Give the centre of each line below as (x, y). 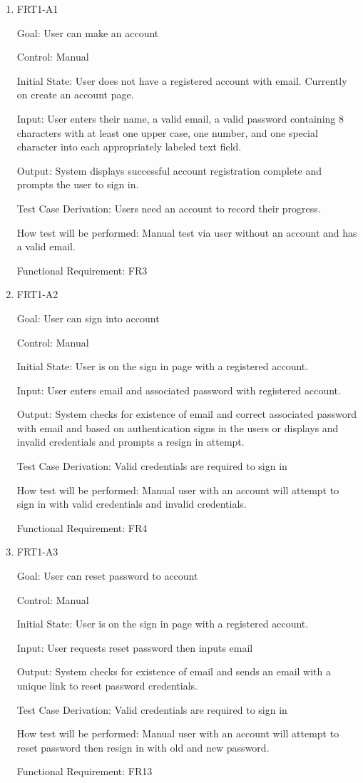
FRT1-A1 (37, 9)
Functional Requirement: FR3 (82, 270)
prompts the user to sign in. (78, 184)
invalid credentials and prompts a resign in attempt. (131, 442)
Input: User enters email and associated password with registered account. (179, 390)
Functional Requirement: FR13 (85, 771)
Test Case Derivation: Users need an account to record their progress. (169, 208)
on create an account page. (75, 94)
